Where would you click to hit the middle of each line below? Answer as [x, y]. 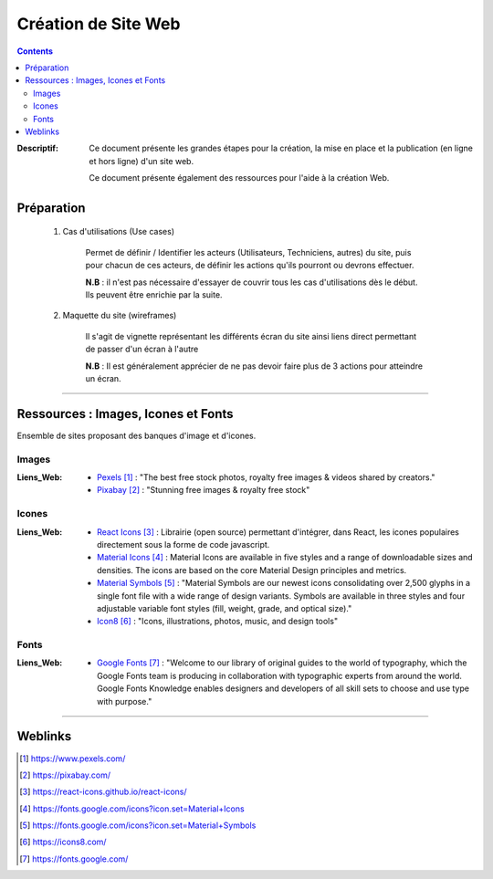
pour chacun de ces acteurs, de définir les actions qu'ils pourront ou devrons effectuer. [250, 266]
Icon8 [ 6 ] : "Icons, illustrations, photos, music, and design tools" [217, 622]
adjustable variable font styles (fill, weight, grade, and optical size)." [225, 608]
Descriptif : [38, 148]
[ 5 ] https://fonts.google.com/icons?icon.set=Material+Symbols [138, 825]
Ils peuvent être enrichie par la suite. [154, 295]
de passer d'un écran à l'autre [142, 349]
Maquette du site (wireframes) [120, 316]
